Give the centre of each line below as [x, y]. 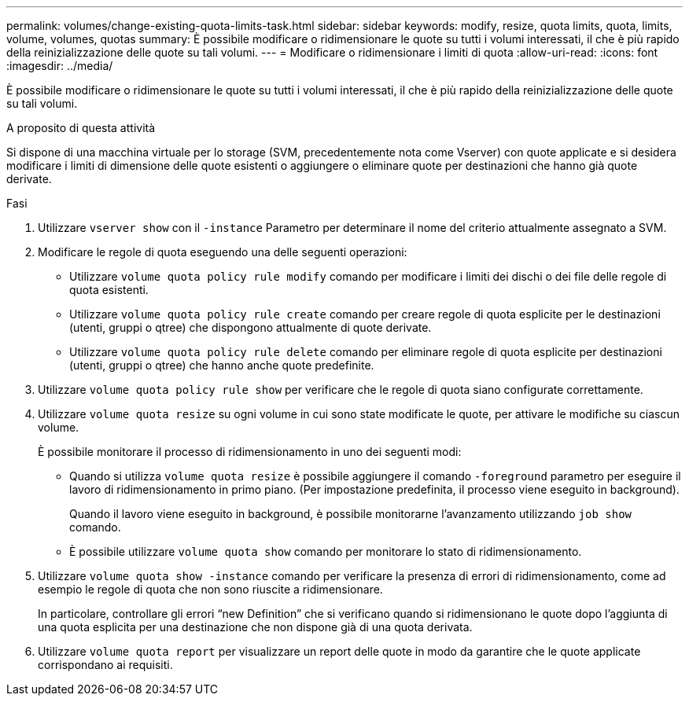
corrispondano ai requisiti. [105, 665]
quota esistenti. [109, 290]
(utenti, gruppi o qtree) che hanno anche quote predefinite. [222, 365]
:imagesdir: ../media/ [60, 66]
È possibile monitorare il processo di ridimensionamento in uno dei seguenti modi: [250, 452]
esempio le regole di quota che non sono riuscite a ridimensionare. [210, 589]
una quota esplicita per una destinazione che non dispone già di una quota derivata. [255, 627]
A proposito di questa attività [81, 128]
